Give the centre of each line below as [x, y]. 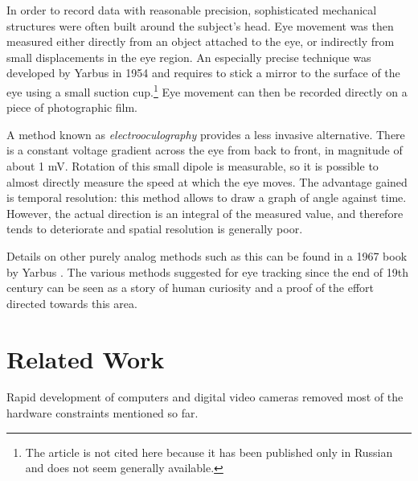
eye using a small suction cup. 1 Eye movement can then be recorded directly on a [207, 90]
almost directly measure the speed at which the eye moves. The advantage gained [207, 181]
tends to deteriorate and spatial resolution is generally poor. [155, 229]
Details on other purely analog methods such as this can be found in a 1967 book [207, 255]
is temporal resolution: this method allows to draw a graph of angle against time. [207, 197]
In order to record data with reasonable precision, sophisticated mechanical [192, 10]
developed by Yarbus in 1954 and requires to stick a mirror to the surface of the [203, 73]
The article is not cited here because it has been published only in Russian [209, 452]
